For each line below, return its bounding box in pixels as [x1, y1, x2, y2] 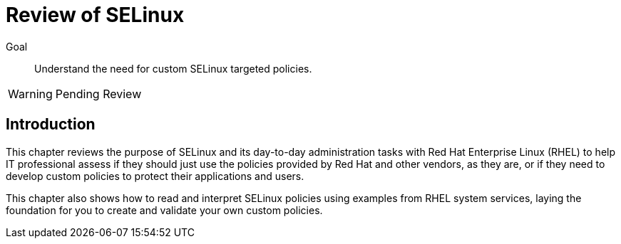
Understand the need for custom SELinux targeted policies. [34, 62, 312, 75]
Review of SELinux [6, 3, 185, 27]
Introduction [6, 115, 96, 134]
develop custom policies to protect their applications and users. [6, 169, 304, 182]
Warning [8, 86, 53, 101]
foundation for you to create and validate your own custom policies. [6, 203, 323, 216]
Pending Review [55, 86, 142, 101]
